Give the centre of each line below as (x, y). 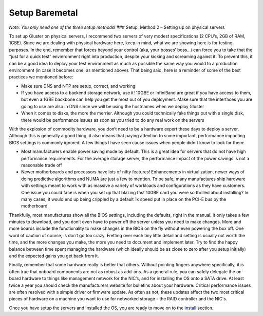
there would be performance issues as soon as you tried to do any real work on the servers (113, 120)
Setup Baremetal (43, 13)
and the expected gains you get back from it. (54, 256)
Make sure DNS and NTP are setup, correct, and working (78, 86)
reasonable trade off (42, 165)
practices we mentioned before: (41, 77)
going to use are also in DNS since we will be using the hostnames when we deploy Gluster (113, 106)
